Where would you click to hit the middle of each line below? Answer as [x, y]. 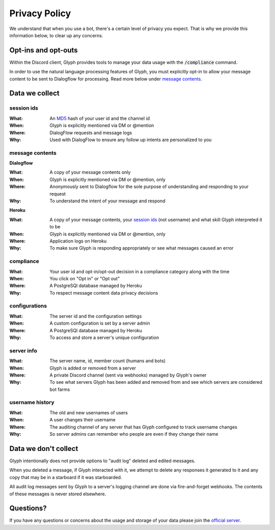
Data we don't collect [44, 448]
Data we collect [34, 94]
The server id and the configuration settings [96, 316]
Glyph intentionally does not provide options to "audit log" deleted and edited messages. [102, 461]
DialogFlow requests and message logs [91, 132]
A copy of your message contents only [90, 172]
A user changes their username [82, 420]
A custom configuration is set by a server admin [100, 323]
